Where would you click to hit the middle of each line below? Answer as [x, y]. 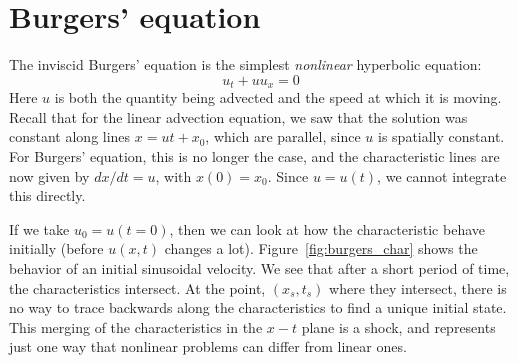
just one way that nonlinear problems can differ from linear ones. [208, 346]
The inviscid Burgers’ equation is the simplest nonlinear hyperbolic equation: [245, 64]
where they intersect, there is [418, 287]
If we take [39, 228]
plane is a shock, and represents [398, 326]
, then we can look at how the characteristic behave [327, 228]
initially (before [56, 248]
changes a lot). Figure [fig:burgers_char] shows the [321, 248]
